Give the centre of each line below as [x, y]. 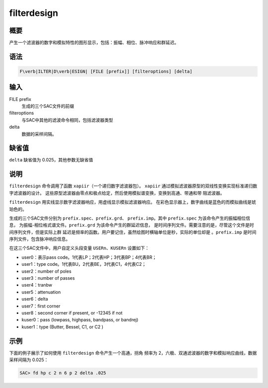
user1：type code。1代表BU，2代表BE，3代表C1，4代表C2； [84, 264]
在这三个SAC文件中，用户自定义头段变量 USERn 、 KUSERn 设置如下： [79, 248]
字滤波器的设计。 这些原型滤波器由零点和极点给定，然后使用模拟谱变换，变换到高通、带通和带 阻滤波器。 [117, 193]
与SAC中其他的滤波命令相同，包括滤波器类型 [67, 120]
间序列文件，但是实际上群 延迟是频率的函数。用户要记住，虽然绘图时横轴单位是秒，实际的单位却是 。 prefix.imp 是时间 [133, 232]
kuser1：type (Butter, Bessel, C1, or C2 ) [63, 327]
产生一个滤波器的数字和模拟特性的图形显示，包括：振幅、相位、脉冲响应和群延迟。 [94, 43]
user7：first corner [41, 306]
